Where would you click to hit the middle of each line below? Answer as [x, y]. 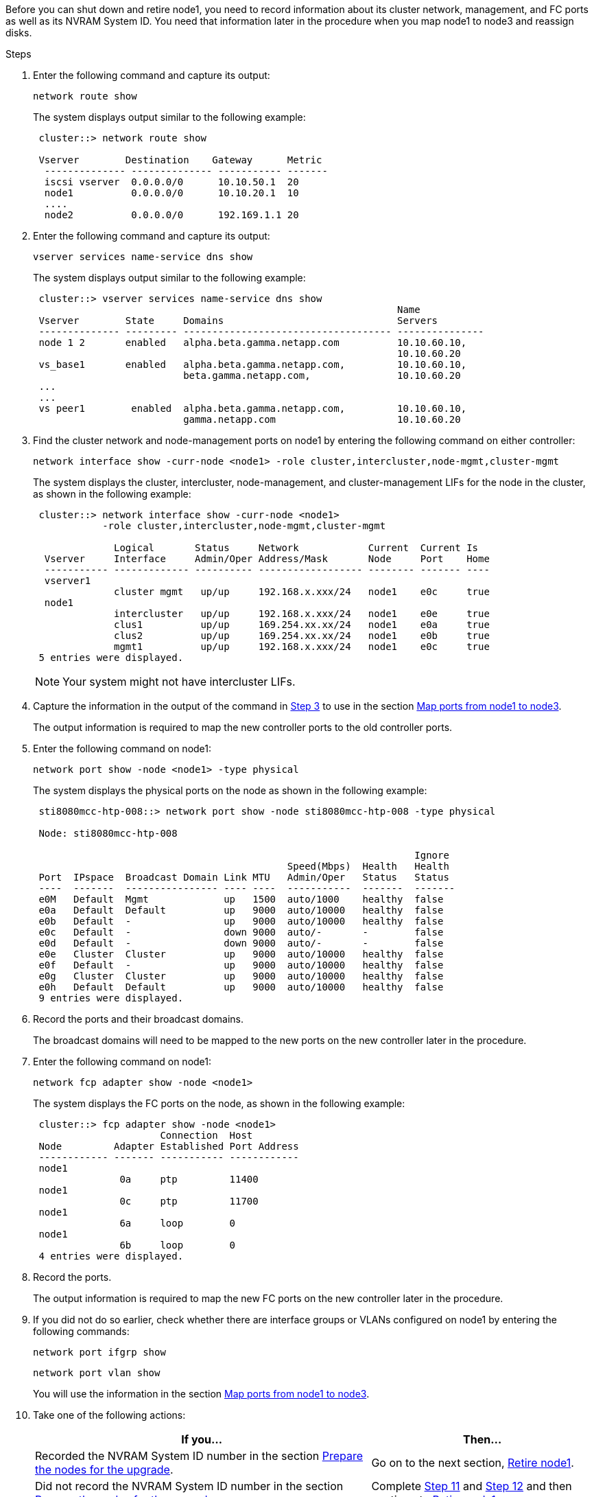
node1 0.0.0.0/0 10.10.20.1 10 [171, 193]
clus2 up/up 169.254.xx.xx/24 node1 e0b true [302, 636]
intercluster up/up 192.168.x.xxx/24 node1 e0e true [302, 614]
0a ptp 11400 [189, 1179]
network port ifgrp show [99, 1352]
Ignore [432, 855]
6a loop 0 [178, 1223]
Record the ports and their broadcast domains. [139, 1019]
